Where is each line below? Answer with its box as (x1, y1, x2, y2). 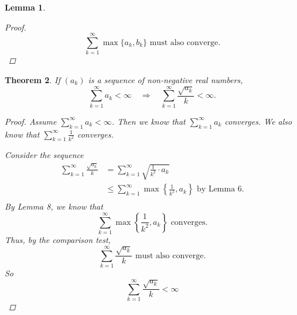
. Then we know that (111, 115, 186, 127)
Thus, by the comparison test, (5, 234, 111, 246)
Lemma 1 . (5, 1, 46, 13)
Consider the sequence (5, 149, 84, 161)
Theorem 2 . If (5, 73, 60, 85)
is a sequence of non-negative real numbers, (88, 73, 243, 85)
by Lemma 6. (197, 185, 244, 194)
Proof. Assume (5, 115, 57, 127)
